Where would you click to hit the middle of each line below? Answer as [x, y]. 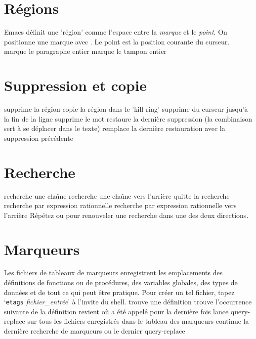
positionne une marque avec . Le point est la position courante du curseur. [117, 41]
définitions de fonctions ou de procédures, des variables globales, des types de [121, 282]
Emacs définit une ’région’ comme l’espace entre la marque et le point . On [116, 32]
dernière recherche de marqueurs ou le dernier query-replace [95, 331]
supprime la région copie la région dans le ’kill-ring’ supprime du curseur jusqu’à [126, 109]
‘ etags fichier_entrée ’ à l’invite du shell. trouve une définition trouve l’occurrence [128, 302]
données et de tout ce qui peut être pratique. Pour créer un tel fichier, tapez [119, 292]
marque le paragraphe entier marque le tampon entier [85, 51]
